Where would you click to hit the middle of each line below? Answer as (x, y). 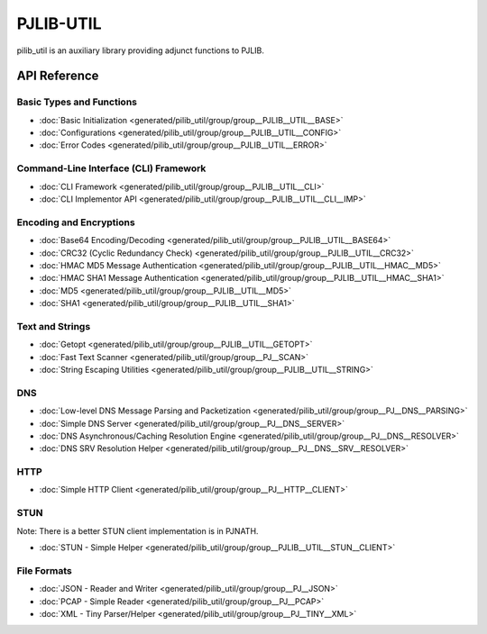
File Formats (44, 570)
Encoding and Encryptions (76, 222)
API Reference (58, 76)
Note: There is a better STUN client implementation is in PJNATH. (138, 530)
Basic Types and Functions (77, 102)
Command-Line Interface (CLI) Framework (111, 168)
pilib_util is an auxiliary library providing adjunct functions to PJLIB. (141, 50)
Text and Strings (54, 326)
